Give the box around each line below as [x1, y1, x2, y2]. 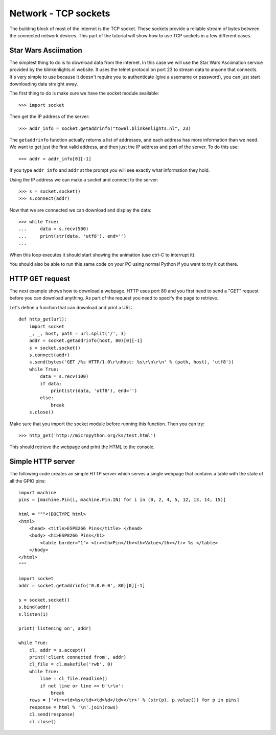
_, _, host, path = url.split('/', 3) [29, 330, 127, 336]
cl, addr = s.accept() [29, 647, 86, 653]
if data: [40, 381, 62, 386]
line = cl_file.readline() [40, 676, 108, 682]
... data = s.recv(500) [18, 226, 89, 232]
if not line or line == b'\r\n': [40, 683, 124, 688]
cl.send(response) [29, 711, 76, 718]
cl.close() [29, 719, 57, 724]
